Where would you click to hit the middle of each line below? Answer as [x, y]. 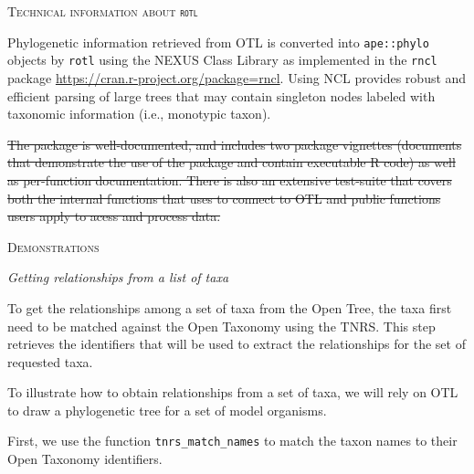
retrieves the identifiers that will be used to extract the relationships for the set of [237, 344]
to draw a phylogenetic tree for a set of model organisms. [167, 410]
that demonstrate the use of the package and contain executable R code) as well [232, 162]
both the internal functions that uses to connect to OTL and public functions [224, 198]
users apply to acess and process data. [114, 216]
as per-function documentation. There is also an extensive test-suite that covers [230, 179]
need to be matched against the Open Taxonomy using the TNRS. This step [221, 326]
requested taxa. [50, 361]
